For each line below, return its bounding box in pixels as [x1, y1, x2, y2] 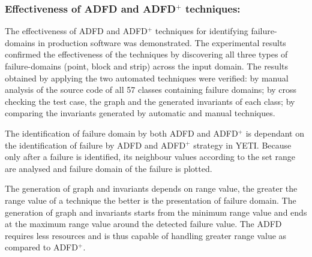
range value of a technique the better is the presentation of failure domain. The [5, 193, 296, 206]
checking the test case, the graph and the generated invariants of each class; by [5, 95, 295, 107]
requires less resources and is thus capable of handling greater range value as [5, 229, 287, 241]
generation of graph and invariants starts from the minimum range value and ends [5, 205, 307, 218]
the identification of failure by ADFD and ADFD [5, 138, 186, 151]
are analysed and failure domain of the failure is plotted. [5, 162, 212, 174]
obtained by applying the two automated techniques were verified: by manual [5, 71, 289, 84]
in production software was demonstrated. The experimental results [38, 36, 286, 49]
